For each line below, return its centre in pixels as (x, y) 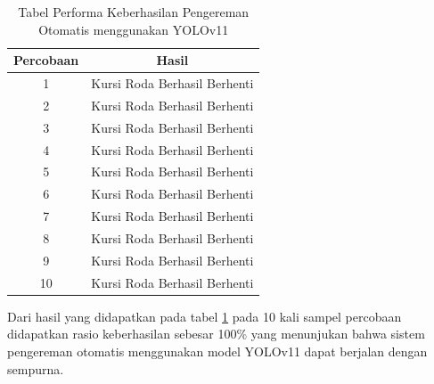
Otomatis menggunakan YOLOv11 (134, 29)
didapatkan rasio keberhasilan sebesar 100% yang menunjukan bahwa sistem (216, 334)
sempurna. (36, 368)
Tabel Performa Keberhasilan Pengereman (134, 12)
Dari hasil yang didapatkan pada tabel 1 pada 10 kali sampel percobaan (205, 316)
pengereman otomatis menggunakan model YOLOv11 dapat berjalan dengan (217, 351)
